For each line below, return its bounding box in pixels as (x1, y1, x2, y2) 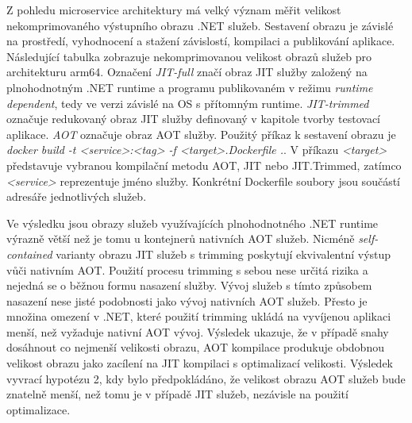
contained (6, 245, 52, 262)
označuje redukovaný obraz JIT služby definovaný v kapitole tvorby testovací (6, 110, 381, 127)
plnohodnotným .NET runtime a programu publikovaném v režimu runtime (6, 79, 373, 95)
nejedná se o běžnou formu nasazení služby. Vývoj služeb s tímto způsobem (6, 277, 372, 294)
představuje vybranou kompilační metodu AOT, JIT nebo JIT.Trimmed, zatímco (6, 156, 402, 173)
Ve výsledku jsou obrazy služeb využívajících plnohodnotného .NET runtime (6, 214, 379, 231)
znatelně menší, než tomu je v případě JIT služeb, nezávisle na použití (6, 386, 348, 402)
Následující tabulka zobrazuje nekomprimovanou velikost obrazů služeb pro (6, 48, 372, 64)
